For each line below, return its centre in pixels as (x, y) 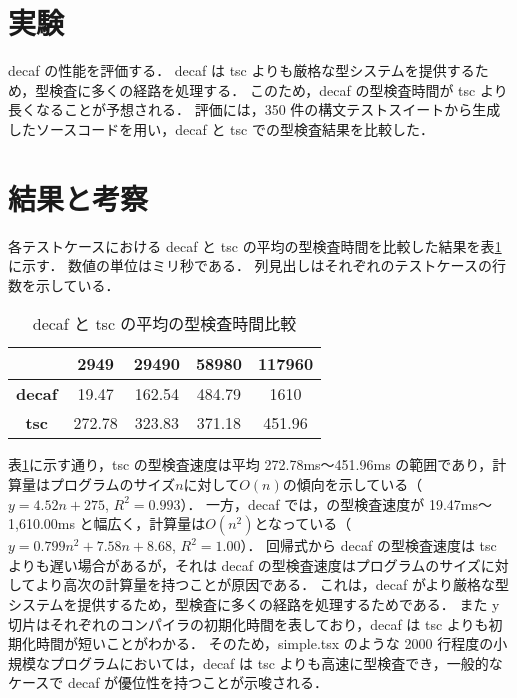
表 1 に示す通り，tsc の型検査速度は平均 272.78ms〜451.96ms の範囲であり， (250, 464)
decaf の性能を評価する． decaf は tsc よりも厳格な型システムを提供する (241, 70)
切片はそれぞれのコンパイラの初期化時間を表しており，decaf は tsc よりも (248, 623)
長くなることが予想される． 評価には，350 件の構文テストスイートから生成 (254, 109)
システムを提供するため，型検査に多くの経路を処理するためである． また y (254, 603)
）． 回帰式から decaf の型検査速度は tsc (368, 545)
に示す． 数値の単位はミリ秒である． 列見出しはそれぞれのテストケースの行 (257, 265)
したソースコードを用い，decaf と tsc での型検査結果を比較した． (221, 128)
